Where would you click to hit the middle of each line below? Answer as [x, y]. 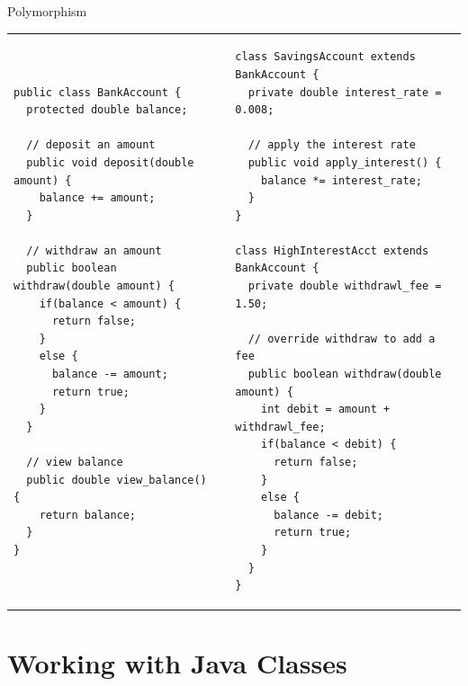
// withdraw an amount [94, 250]
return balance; [88, 515]
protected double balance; [107, 110]
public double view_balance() [117, 480]
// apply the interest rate [332, 145]
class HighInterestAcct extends [332, 250]
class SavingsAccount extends [325, 57]
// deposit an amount [91, 145]
